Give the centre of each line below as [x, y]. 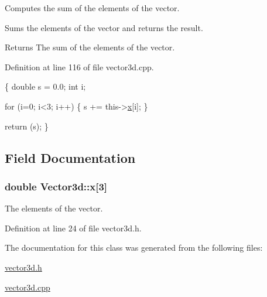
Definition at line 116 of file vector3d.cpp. [79, 66]
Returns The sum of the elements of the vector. [90, 47]
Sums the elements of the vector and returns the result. [104, 27]
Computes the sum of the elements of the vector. [92, 8]
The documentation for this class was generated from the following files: [134, 247]
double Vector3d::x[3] [56, 186]
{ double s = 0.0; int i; [45, 86]
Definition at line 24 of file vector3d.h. [73, 228]
